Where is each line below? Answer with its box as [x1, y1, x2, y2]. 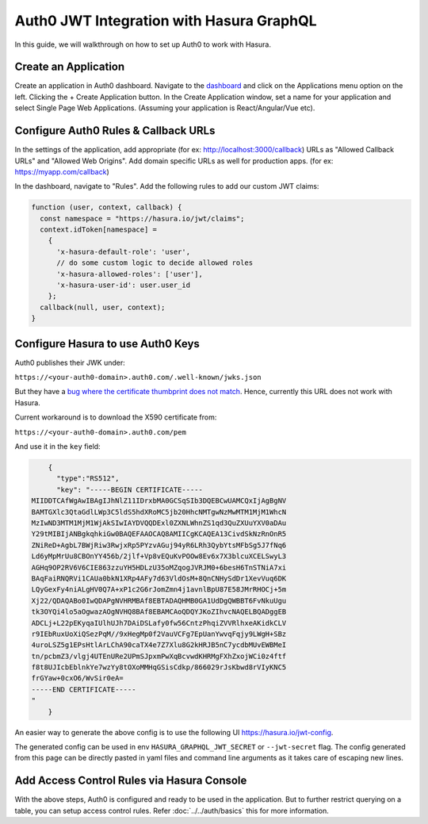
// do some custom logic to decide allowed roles [56, 259, 254, 267]
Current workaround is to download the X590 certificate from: [14, 412, 217, 422]
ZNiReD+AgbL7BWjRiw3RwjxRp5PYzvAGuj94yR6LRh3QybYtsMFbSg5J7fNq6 [31, 540, 287, 550]
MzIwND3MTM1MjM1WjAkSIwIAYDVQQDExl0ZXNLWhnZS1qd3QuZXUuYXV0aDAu [31, 518, 287, 527]
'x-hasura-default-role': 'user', [56, 247, 190, 256]
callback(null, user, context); [40, 302, 166, 312]
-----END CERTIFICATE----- [31, 684, 136, 694]
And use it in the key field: [14, 442, 101, 451]
